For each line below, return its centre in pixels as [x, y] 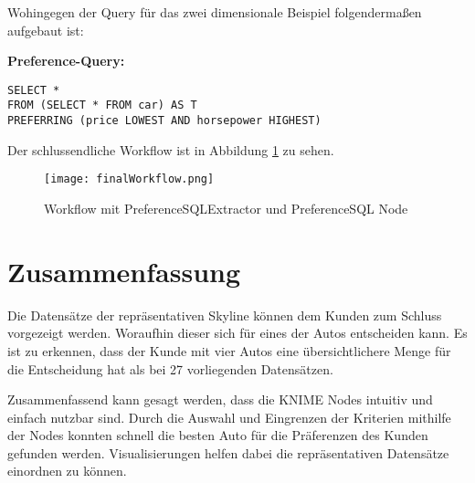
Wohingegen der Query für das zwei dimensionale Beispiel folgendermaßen [215, 12]
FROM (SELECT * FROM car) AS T [102, 105]
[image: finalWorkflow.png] [129, 179]
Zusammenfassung [124, 271]
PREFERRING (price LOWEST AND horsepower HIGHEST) [164, 121]
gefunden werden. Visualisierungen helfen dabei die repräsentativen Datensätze [228, 452]
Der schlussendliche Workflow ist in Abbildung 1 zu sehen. [171, 149]
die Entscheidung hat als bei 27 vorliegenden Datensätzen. [170, 368]
